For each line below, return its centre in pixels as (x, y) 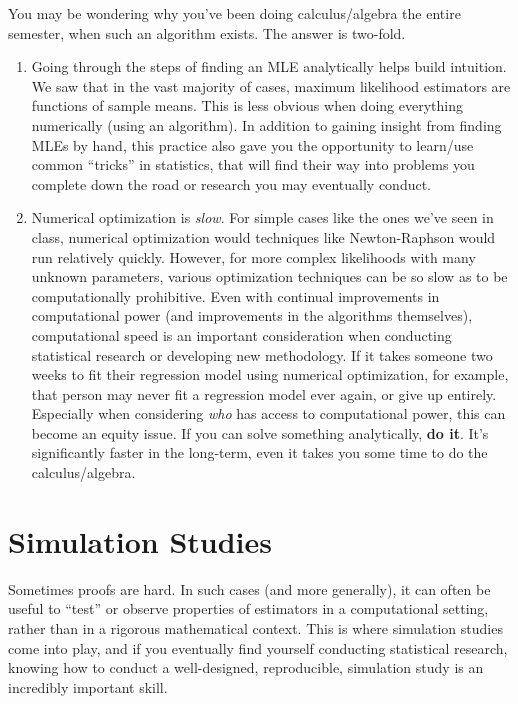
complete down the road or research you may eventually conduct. (231, 183)
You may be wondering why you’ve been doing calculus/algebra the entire (234, 13)
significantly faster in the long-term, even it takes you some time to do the (259, 452)
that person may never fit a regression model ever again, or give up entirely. (264, 393)
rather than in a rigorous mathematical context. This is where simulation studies (255, 627)
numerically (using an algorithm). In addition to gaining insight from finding (266, 124)
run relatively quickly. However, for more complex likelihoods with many (253, 256)
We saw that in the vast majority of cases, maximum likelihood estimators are (271, 85)
